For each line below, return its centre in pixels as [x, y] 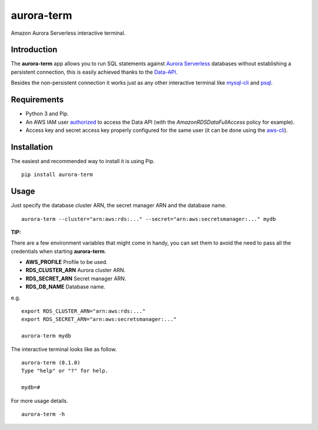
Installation [32, 147]
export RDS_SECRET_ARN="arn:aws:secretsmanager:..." [99, 319]
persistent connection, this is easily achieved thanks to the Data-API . [94, 72]
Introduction [34, 50]
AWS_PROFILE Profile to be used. [67, 262]
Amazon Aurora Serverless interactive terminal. [68, 33]
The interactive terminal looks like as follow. [64, 349]
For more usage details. [39, 401]
